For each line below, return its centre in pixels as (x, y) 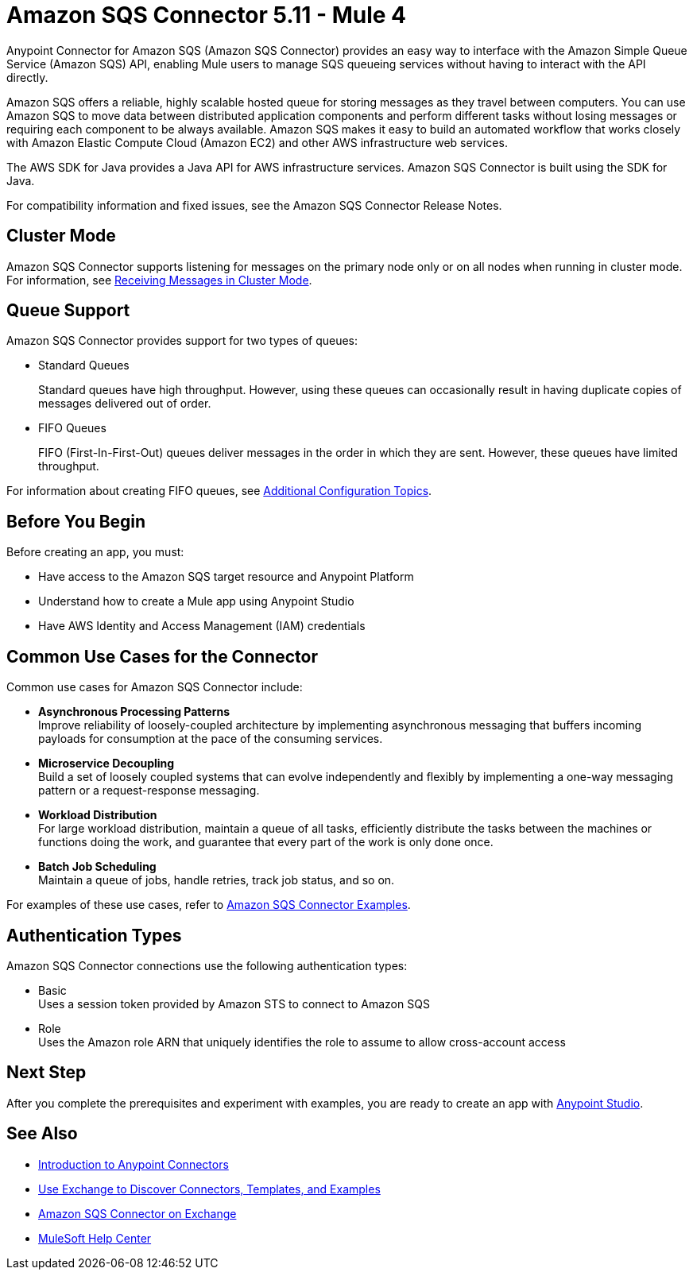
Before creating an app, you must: (95, 552)
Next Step (46, 1073)
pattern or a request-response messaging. (149, 791)
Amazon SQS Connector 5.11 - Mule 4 (207, 15)
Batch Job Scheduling (97, 867)
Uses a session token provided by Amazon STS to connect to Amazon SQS (234, 1003)
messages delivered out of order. (125, 404)
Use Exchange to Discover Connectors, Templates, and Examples (209, 1189)
